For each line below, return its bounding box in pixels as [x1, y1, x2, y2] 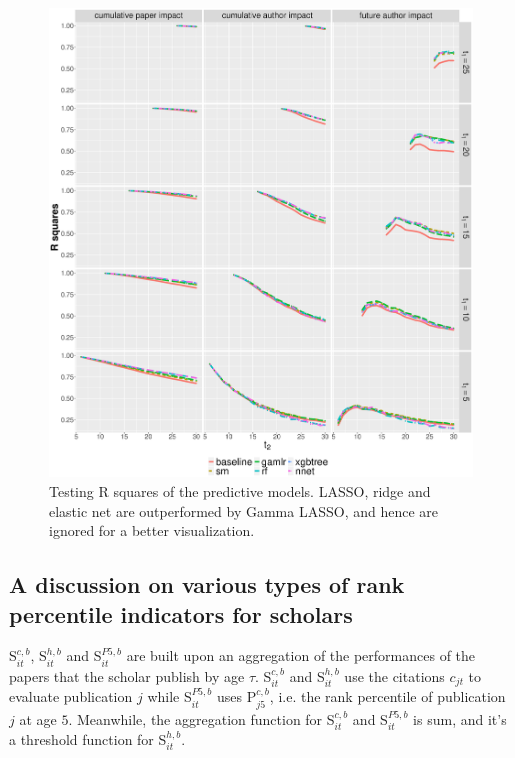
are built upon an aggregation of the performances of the [126, 645, 476, 666]
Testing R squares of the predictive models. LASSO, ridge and [49, 480, 431, 501]
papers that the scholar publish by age [9, 665, 245, 686]
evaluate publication [9, 686, 133, 707]
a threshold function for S [9, 729, 167, 750]
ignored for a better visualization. [49, 520, 255, 541]
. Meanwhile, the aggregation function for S [68, 708, 335, 729]
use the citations [344, 665, 445, 686]
